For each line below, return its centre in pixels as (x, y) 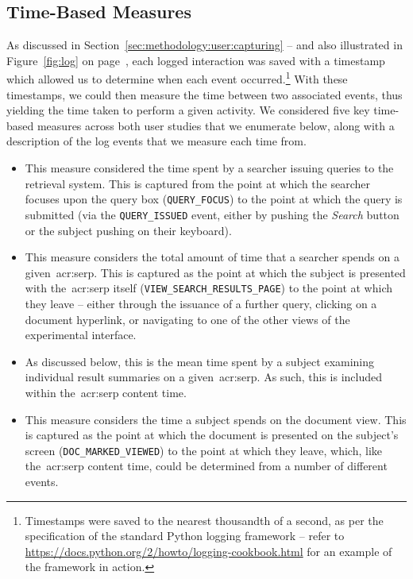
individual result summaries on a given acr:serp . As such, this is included (203, 377)
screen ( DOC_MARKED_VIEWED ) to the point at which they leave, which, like (204, 450)
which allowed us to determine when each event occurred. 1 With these (177, 78)
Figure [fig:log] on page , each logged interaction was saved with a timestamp (196, 60)
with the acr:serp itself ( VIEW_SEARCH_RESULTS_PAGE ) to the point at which (208, 288)
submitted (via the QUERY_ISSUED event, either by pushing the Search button (212, 214)
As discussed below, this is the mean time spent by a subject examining (200, 361)
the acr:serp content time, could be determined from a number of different (206, 466)
